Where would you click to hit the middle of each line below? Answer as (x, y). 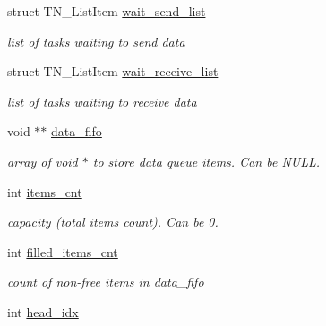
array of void (43, 161)
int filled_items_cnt (63, 251)
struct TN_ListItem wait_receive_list (113, 71)
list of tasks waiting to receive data (102, 101)
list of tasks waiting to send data (96, 41)
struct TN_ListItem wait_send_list (107, 11)
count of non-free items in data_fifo (106, 282)
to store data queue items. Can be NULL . (206, 161)
